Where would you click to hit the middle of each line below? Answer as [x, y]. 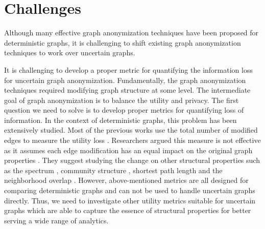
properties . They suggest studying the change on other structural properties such [132, 160]
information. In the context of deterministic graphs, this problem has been [121, 120]
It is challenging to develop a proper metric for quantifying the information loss [128, 69]
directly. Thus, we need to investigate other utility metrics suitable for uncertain [130, 200]
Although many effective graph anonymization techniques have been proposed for [131, 33]
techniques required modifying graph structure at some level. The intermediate [127, 90]
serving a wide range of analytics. [56, 220]
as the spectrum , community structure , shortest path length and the [113, 170]
